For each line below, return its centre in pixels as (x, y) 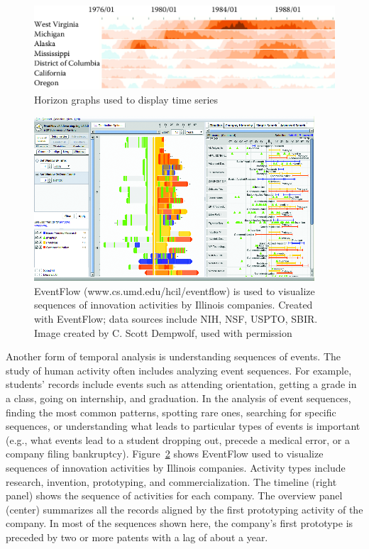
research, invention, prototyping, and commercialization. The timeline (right (171, 481)
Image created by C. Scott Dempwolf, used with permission (163, 332)
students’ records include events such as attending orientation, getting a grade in (181, 384)
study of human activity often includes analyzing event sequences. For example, (179, 370)
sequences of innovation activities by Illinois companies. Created (174, 305)
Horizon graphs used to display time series (126, 99)
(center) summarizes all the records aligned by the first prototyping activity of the (184, 509)
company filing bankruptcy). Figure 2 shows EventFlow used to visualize (165, 454)
